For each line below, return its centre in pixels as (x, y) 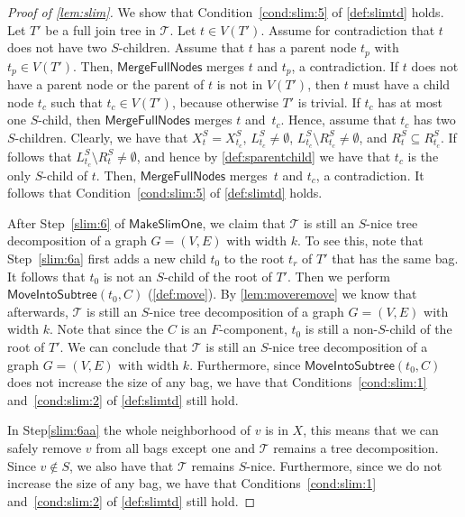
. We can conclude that (124, 346)
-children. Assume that (182, 47)
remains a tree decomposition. (356, 447)
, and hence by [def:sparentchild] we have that (264, 156)
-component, (253, 329)
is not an (128, 276)
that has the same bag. (395, 258)
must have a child (401, 84)
